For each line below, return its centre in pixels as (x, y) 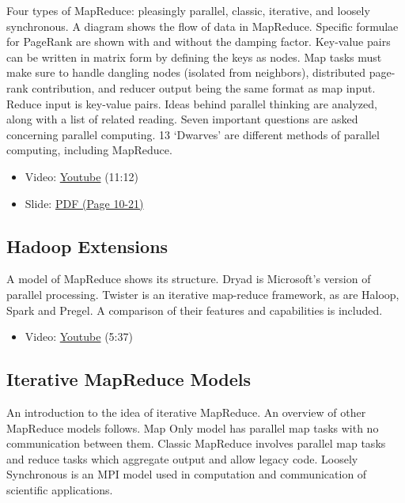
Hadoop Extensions (87, 246)
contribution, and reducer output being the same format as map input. (204, 87)
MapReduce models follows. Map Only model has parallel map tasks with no (193, 427)
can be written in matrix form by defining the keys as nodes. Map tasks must (194, 57)
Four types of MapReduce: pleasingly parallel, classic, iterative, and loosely (188, 10)
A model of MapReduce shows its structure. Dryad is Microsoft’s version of (189, 279)
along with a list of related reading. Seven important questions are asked (182, 119)
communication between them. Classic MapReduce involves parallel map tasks (196, 443)
